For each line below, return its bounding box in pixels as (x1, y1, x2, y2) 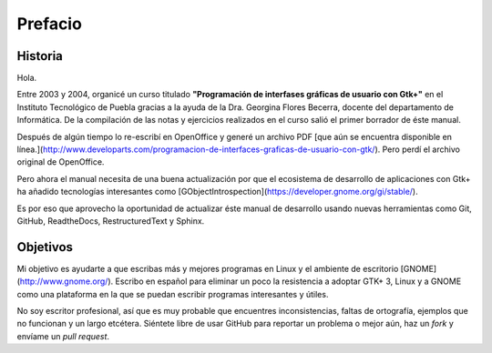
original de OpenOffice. (16, 156, 105, 167)
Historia (16, 48, 64, 64)
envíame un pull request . (16, 330, 109, 341)
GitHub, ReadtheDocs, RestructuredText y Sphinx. (16, 215, 205, 227)
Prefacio (16, 14, 82, 34)
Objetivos (16, 239, 73, 255)
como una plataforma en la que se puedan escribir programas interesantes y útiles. (16, 288, 329, 299)
